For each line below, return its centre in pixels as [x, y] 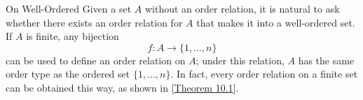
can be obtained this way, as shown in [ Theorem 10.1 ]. [122, 87]
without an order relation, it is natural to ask [242, 8]
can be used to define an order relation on [96, 60]
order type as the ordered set [68, 74]
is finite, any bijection [73, 36]
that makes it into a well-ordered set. [276, 22]
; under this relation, [240, 60]
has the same [326, 60]
